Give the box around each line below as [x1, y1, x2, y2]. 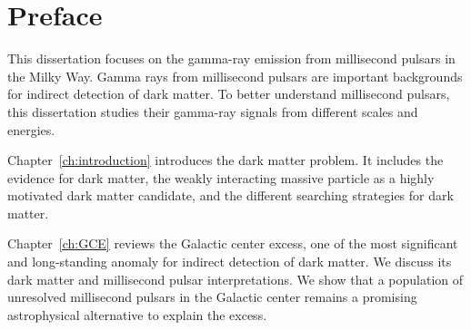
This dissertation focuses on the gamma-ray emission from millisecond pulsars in [7, 49, 456, 68]
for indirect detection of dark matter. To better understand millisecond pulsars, [7, 84, 450, 103]
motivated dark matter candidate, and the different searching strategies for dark [7, 186, 454, 205]
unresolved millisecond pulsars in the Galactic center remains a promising [7, 287, 417, 306]
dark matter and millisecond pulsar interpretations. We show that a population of [7, 269, 464, 288]
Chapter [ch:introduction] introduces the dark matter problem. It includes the [7, 150, 444, 170]
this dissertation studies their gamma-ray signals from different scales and [7, 102, 418, 121]
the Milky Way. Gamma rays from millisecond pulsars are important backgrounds [7, 66, 463, 85]
